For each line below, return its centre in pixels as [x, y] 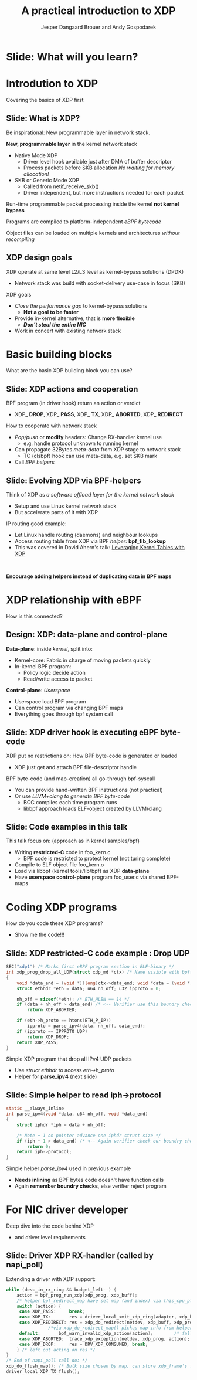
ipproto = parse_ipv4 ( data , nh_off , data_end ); [86, 1026]
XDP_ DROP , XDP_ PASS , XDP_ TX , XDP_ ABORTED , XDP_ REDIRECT [99, 414]
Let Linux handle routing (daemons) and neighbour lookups [86, 535]
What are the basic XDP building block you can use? [69, 371]
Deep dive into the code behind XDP [50, 1226]
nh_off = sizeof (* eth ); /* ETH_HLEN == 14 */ [73, 999]
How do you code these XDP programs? [55, 923]
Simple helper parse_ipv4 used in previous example [69, 1168]
